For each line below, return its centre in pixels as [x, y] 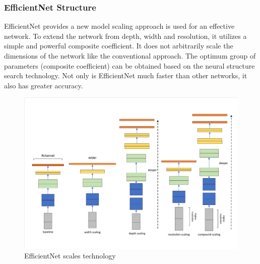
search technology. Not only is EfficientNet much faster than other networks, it [126, 75]
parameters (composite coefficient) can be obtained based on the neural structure [129, 65]
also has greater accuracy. [44, 85]
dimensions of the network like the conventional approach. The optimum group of [130, 56]
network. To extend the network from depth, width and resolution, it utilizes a [125, 36]
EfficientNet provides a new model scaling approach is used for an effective [119, 26]
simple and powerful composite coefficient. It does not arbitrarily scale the [119, 46]
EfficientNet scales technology [70, 256]
